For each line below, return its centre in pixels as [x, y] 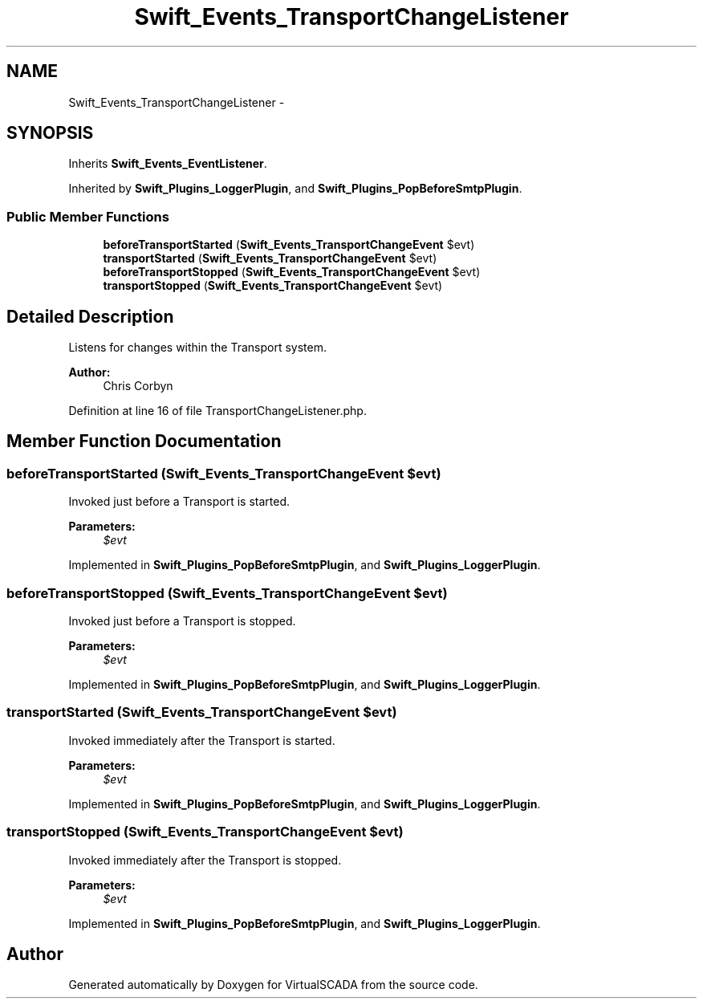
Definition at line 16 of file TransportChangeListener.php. [217, 411]
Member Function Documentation [144, 441]
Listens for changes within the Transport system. [197, 348]
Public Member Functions [88, 216]
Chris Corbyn [138, 386]
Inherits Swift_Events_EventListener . [168, 164]
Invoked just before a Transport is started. [179, 502]
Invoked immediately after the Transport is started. [202, 740]
